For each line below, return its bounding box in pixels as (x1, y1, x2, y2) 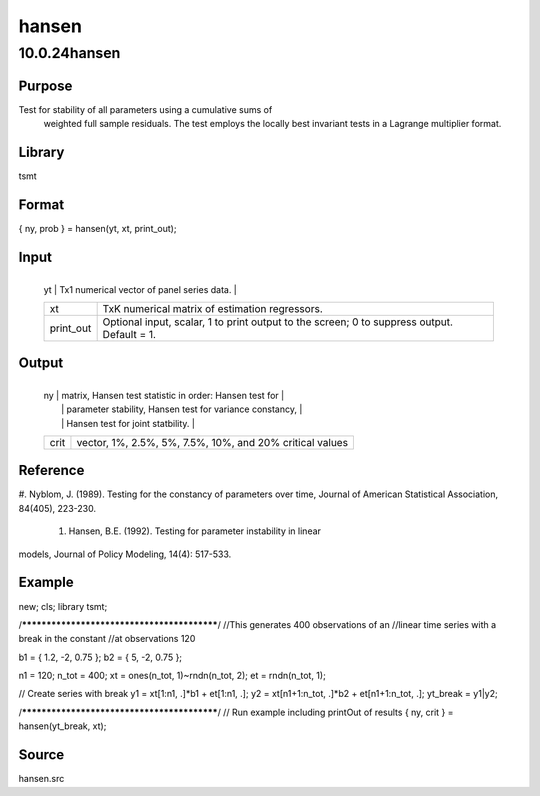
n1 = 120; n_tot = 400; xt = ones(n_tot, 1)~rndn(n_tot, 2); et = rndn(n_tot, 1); (18, 670, 327, 682)
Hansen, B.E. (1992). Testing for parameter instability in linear (68, 525, 322, 537)
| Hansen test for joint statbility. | (61, 417, 195, 429)
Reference (18, 462, 85, 479)
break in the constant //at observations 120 (18, 633, 196, 645)
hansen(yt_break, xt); (18, 720, 107, 732)
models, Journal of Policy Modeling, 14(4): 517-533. (18, 548, 232, 560)
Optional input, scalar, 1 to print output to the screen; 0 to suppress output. (102, 315, 454, 329)
